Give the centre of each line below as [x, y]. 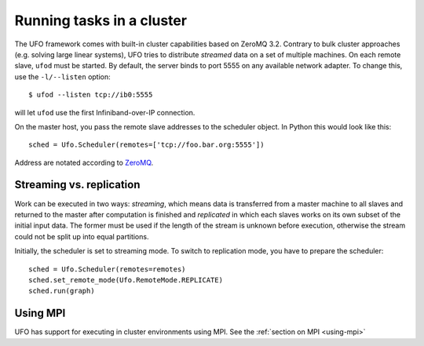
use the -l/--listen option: [63, 76]
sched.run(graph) [62, 291]
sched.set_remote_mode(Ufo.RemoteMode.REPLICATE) [126, 280]
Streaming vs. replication [77, 185]
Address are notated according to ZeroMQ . [84, 162]
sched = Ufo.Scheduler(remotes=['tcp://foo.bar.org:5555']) [146, 145]
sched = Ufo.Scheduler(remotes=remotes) [107, 269]
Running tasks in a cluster [101, 20]
